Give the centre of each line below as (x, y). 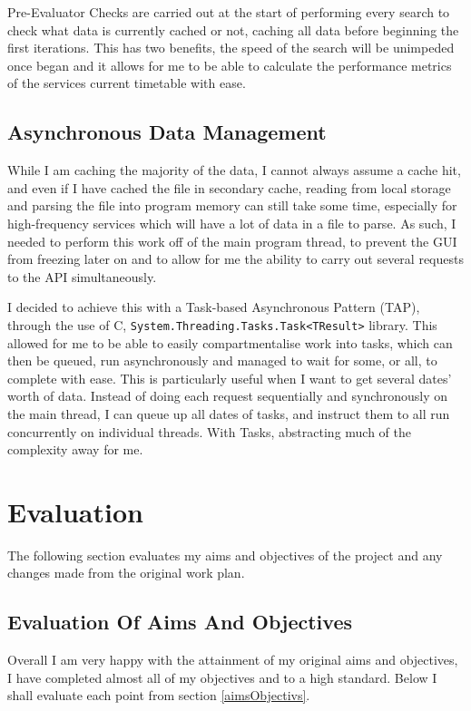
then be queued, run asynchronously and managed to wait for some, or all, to (222, 360)
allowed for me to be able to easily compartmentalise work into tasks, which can (230, 342)
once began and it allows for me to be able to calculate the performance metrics (230, 65)
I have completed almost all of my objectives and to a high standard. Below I (222, 677)
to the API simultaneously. (82, 276)
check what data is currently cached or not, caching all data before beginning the (233, 29)
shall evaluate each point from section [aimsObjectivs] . (159, 695)
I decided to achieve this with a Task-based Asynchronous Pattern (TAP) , (214, 307)
